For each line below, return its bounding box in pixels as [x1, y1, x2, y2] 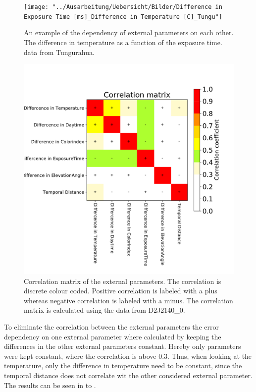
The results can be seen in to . [4, 380, 96, 390]
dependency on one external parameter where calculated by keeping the [4, 331, 221, 341]
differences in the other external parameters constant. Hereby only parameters [4, 341, 241, 351]
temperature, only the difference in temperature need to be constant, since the [4, 360, 242, 371]
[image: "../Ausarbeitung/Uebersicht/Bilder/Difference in [24, 3, 222, 10]
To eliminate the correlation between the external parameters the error [4, 322, 219, 332]
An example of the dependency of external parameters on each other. [24, 27, 234, 38]
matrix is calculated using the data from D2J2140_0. [24, 305, 185, 315]
